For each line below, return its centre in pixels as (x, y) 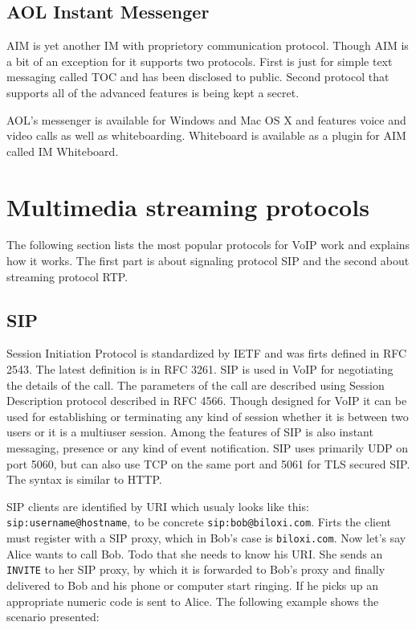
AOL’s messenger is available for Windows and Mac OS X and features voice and (206, 119)
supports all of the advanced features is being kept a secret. (153, 92)
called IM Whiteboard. (63, 151)
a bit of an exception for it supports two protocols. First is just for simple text (200, 61)
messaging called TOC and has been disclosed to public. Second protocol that (198, 77)
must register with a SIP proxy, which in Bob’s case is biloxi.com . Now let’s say (206, 538)
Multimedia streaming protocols (188, 206)
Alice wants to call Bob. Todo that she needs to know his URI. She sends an (195, 553)
